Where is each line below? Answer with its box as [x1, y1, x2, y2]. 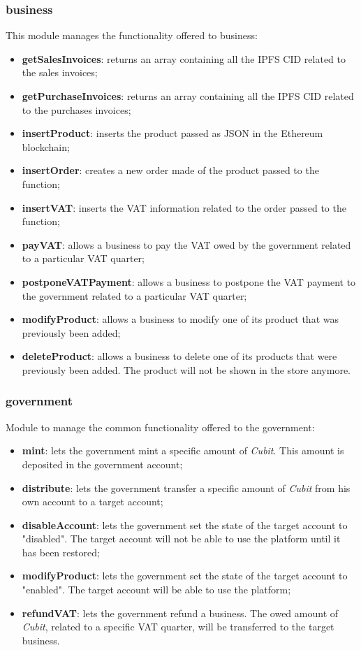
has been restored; [22, 544, 100, 559]
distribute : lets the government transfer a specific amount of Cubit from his [22, 480, 351, 495]
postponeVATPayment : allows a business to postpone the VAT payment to [22, 274, 356, 289]
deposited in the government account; [22, 456, 183, 471]
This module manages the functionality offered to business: [6, 28, 258, 43]
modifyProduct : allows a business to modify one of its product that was [22, 312, 339, 326]
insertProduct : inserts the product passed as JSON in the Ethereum [22, 126, 323, 140]
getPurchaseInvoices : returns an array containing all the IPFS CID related [22, 89, 354, 103]
